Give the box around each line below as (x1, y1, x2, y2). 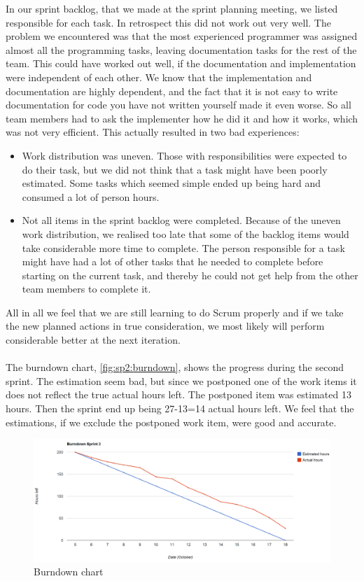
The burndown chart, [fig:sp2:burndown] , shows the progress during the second (6, 360, 344, 374)
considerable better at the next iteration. (6, 332, 181, 347)
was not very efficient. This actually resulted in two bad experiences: (6, 125, 300, 139)
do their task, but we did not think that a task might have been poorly (22, 162, 328, 176)
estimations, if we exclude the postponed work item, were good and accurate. (6, 414, 337, 429)
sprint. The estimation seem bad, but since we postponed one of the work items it (6, 373, 357, 388)
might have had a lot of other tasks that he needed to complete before (22, 254, 323, 269)
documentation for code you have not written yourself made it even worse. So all (6, 97, 351, 112)
